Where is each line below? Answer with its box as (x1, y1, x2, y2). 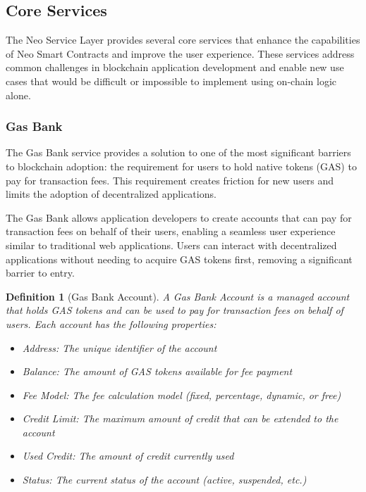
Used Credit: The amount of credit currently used (22, 448, 234, 463)
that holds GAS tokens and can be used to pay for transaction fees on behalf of (6, 303, 343, 317)
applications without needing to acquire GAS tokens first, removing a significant (6, 251, 353, 266)
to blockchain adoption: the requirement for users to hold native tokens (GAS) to (6, 158, 357, 173)
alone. (6, 87, 31, 102)
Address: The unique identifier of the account (22, 340, 217, 355)
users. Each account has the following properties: (6, 316, 216, 331)
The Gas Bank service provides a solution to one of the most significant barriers (6, 145, 351, 160)
